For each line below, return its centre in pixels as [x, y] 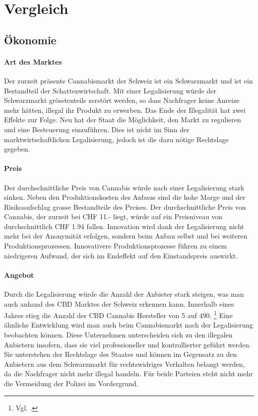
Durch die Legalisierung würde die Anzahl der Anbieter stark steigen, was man [124, 294]
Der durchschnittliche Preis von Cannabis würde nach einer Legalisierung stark [124, 187]
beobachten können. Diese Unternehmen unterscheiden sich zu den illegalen [118, 335]
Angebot [19, 275]
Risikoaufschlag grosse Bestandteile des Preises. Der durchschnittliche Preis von [125, 207]
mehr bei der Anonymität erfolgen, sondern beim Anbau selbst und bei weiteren [126, 236]
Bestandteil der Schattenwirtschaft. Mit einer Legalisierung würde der [110, 90]
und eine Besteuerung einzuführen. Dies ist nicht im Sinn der [97, 129]
